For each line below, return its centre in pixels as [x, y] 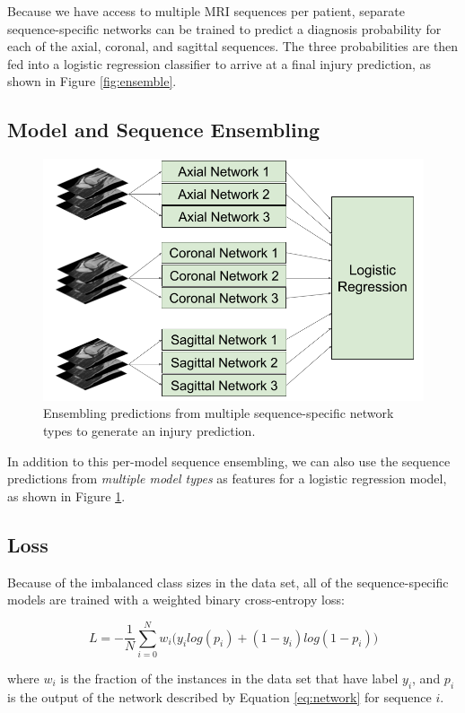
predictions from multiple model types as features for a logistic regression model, [227, 478]
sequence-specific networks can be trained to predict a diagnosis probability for [224, 28]
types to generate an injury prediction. [149, 430]
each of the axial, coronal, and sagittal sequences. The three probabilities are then [233, 46]
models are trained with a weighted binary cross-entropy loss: [176, 600]
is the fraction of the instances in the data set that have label [229, 678]
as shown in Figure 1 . [66, 496]
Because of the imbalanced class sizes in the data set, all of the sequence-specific [228, 582]
